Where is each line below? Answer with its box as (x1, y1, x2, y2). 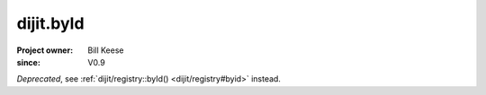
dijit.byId (16, 13, 85, 33)
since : (16, 56, 40, 67)
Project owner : (16, 45, 74, 56)
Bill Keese (87, 45, 124, 56)
